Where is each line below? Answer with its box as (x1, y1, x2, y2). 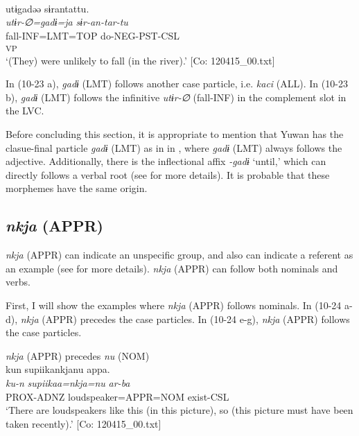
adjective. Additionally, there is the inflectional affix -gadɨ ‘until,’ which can (6, 154, 326, 168)
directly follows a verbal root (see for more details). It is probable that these (6, 167, 330, 182)
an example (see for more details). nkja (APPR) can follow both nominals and (6, 261, 338, 275)
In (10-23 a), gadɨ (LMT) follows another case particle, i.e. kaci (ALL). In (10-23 (6, 76, 348, 91)
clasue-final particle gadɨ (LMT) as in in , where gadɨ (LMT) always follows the (6, 140, 342, 155)
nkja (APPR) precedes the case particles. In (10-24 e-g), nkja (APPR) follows (20, 311, 350, 326)
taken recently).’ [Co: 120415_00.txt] (6, 416, 161, 430)
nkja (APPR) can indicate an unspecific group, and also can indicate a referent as (6, 247, 353, 262)
